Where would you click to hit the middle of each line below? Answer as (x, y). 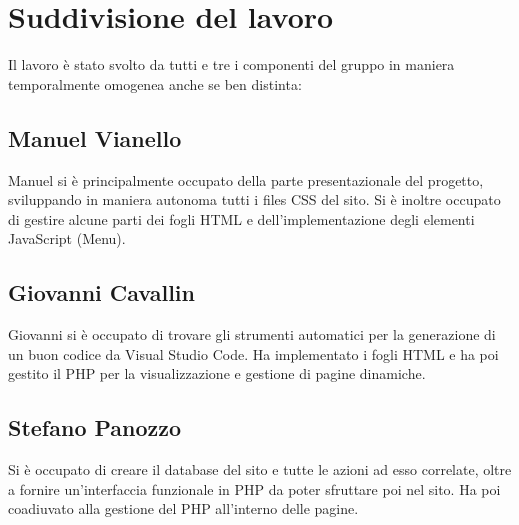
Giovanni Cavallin (101, 292)
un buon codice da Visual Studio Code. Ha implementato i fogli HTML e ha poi (253, 353)
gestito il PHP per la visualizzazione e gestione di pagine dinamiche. (217, 373)
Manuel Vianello (95, 137)
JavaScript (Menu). (67, 238)
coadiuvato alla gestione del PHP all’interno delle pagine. (183, 508)
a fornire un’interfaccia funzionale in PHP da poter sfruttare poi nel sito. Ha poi (254, 488)
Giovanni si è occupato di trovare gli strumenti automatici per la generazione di (252, 334)
